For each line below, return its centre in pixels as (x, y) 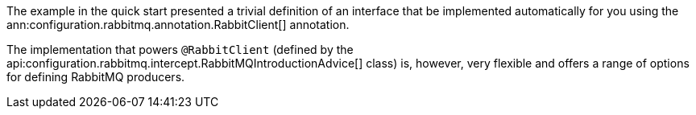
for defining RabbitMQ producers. (96, 77)
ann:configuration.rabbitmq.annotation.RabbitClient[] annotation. (178, 25)
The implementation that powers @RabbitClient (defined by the (180, 49)
